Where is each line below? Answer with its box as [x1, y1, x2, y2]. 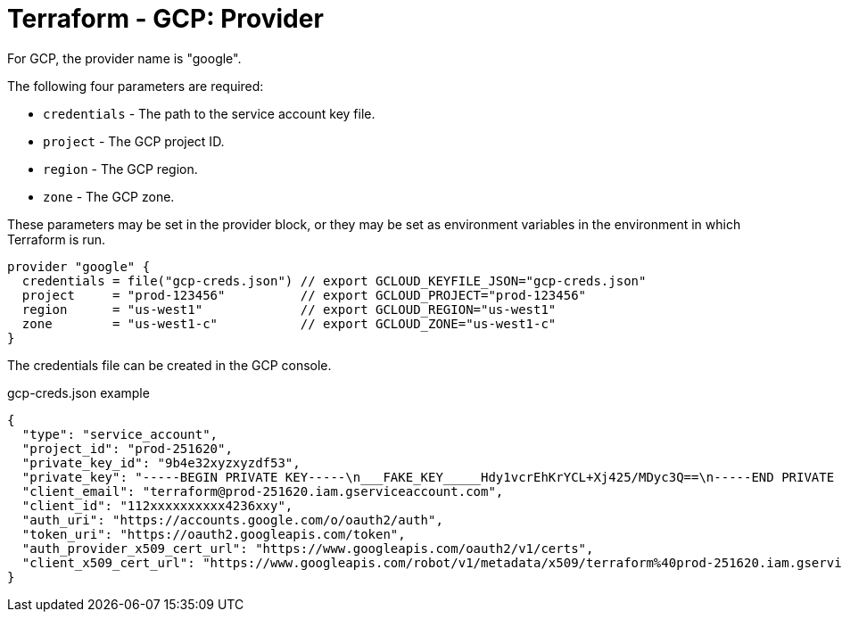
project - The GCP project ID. [43, 133, 225, 149]
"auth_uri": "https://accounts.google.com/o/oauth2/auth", [21, 512, 443, 527]
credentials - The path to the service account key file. [43, 105, 376, 121]
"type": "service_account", [21, 426, 219, 442]
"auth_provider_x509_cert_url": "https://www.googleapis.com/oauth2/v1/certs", [21, 541, 594, 556]
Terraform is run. [7, 231, 106, 247]
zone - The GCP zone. [43, 188, 175, 204]
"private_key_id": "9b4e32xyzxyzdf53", [21, 455, 301, 470]
